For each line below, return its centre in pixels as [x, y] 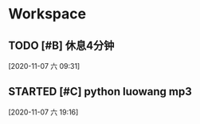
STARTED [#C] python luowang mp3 [100, 92]
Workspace [47, 14]
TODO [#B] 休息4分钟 [61, 45]
